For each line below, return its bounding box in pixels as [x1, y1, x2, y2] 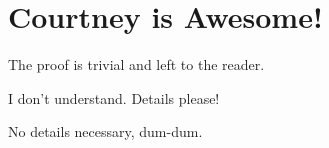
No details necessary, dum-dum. [8, 121, 203, 142]
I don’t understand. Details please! [8, 87, 220, 108]
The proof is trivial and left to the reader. [8, 54, 265, 75]
